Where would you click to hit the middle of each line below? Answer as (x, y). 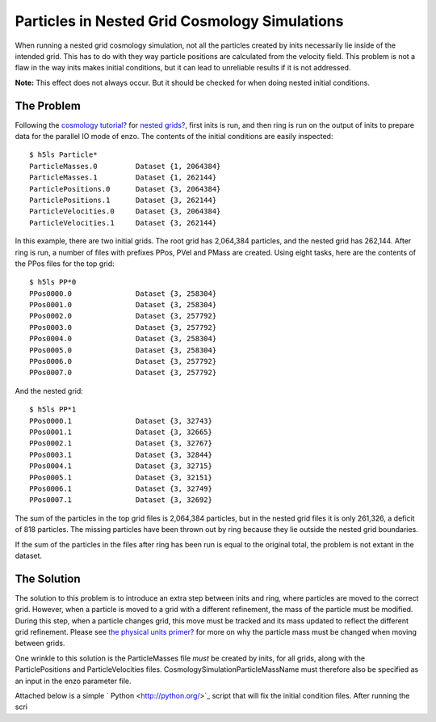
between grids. (40, 644)
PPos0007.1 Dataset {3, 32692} (121, 500)
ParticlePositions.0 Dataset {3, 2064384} (125, 189)
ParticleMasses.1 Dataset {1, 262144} (123, 177)
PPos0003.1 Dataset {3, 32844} (121, 454)
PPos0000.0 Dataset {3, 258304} (123, 293)
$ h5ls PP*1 (53, 410)
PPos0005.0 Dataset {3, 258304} (123, 350)
